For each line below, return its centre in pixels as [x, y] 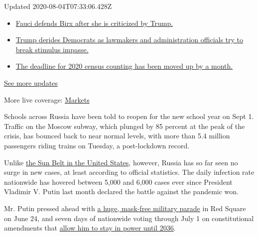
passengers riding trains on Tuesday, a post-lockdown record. [97, 145]
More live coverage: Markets [47, 99]
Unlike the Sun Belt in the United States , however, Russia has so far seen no [121, 162]
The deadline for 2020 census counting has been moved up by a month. [124, 66]
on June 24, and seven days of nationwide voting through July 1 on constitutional [129, 218]
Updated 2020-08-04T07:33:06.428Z [58, 6]
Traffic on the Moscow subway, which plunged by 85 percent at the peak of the [125, 126]
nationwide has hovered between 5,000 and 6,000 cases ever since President [118, 181]
